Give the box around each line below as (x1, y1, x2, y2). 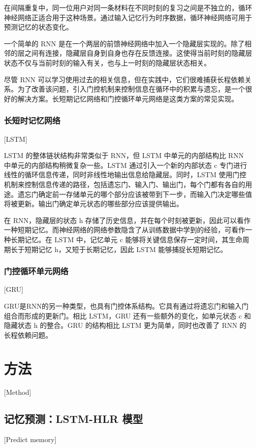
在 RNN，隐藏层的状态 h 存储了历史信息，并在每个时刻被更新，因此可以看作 (4, 215, 251, 225)
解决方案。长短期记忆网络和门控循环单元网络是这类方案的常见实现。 (17, 93, 238, 103)
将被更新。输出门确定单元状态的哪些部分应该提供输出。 (4, 198, 183, 209)
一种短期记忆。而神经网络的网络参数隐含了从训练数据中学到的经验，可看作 (4, 224, 245, 235)
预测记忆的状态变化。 (4, 22, 73, 32)
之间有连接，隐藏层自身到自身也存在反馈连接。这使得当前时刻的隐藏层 (24, 48, 252, 58)
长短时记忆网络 (4, 114, 61, 127)
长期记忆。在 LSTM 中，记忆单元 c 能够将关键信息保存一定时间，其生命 (10, 234, 243, 244)
